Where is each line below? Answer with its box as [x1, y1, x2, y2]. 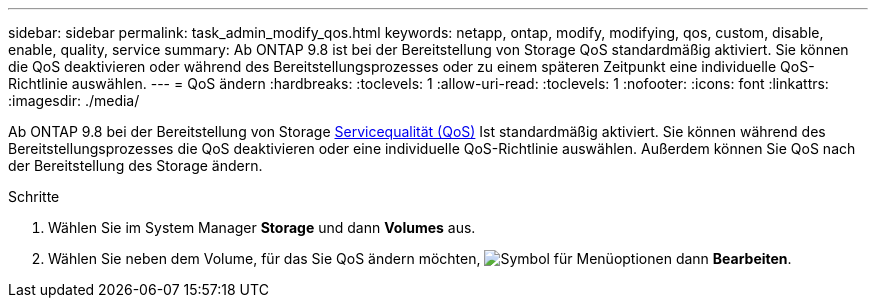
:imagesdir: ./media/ [8, 92, 140, 109]
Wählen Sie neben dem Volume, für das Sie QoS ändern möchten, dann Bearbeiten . [48, 250, 792, 267]
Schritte [8, 188, 60, 205]
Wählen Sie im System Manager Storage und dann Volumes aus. [48, 219, 476, 236]
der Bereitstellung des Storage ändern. [8, 157, 263, 174]
